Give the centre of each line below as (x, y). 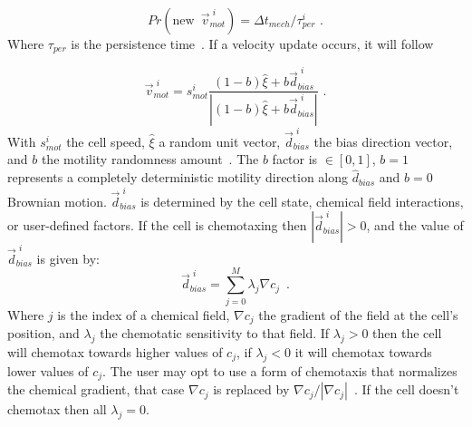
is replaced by (251, 389)
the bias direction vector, (383, 141)
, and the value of (415, 225)
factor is (295, 159)
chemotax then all (57, 409)
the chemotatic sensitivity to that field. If (215, 333)
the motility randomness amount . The (150, 159)
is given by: (68, 258)
